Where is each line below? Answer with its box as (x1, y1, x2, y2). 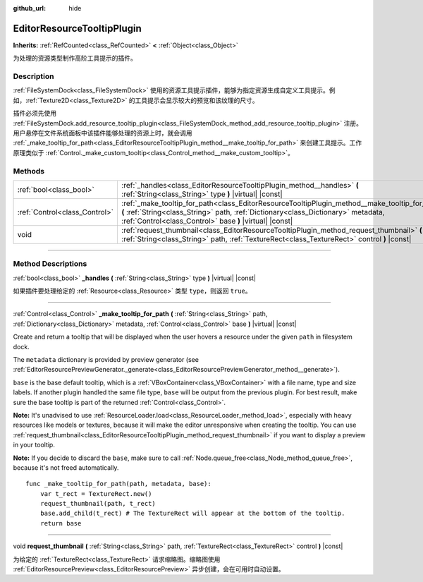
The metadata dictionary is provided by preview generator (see (13, 356, 199, 364)
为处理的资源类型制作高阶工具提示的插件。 (13, 54, 137, 63)
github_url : (13, 4, 46, 12)
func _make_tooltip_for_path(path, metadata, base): (25, 480, 211, 488)
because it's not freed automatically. (13, 463, 119, 472)
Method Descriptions (13, 259, 87, 269)
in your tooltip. (13, 441, 56, 449)
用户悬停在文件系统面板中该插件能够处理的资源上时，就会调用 (13, 129, 192, 137)
